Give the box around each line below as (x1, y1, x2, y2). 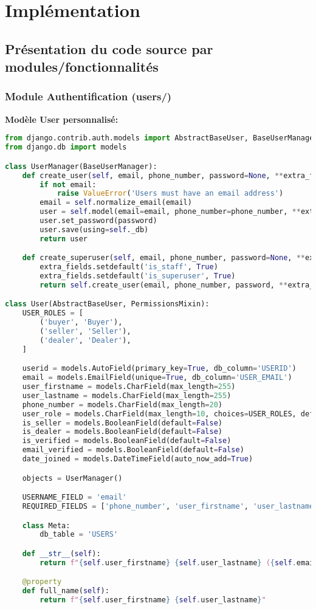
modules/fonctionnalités (5, 57, 159, 76)
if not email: (39, 180, 97, 189)
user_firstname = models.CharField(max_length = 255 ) (22, 382, 236, 391)
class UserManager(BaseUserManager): (5, 162, 157, 171)
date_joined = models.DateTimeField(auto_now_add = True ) (22, 455, 253, 464)
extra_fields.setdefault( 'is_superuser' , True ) (39, 272, 236, 281)
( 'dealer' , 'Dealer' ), (39, 335, 131, 345)
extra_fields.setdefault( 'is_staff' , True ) (39, 263, 218, 272)
